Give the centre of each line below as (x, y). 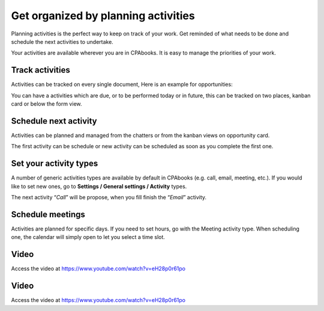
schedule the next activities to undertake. (62, 41)
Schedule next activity (54, 121)
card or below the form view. (46, 104)
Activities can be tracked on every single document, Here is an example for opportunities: (122, 85)
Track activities (40, 70)
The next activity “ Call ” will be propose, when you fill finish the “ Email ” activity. (109, 197)
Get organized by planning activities (103, 16)
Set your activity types (55, 164)
